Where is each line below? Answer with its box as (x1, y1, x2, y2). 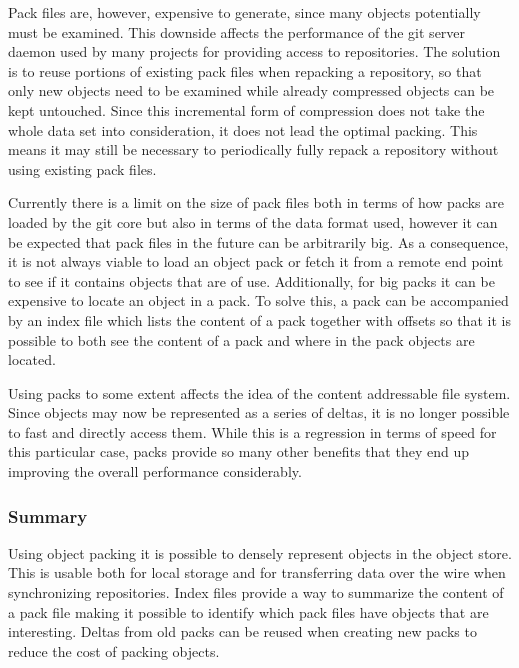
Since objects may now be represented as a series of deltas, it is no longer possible (8, 402, 510, 423)
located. (8, 349, 56, 370)
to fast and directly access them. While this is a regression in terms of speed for (8, 421, 497, 442)
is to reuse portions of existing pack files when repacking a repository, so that (8, 60, 482, 81)
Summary (8, 503, 88, 528)
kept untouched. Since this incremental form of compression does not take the (8, 99, 485, 120)
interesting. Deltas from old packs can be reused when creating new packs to (8, 621, 477, 642)
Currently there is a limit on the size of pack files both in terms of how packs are (8, 192, 504, 213)
